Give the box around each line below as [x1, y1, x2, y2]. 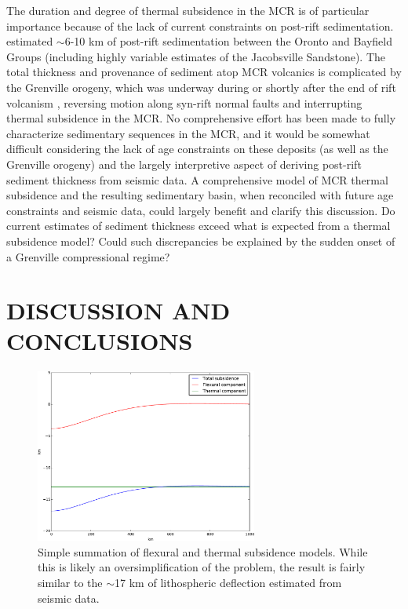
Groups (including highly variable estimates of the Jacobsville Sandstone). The [6, 48, 386, 64]
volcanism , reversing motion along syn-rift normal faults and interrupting [6, 94, 362, 111]
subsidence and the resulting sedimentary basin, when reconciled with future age [6, 187, 394, 203]
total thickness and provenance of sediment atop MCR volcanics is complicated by [6, 64, 402, 80]
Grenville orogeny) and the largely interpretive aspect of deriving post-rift [6, 155, 362, 172]
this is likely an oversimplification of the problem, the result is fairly [38, 559, 366, 575]
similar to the [38, 574, 103, 591]
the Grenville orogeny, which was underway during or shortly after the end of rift [6, 78, 396, 95]
